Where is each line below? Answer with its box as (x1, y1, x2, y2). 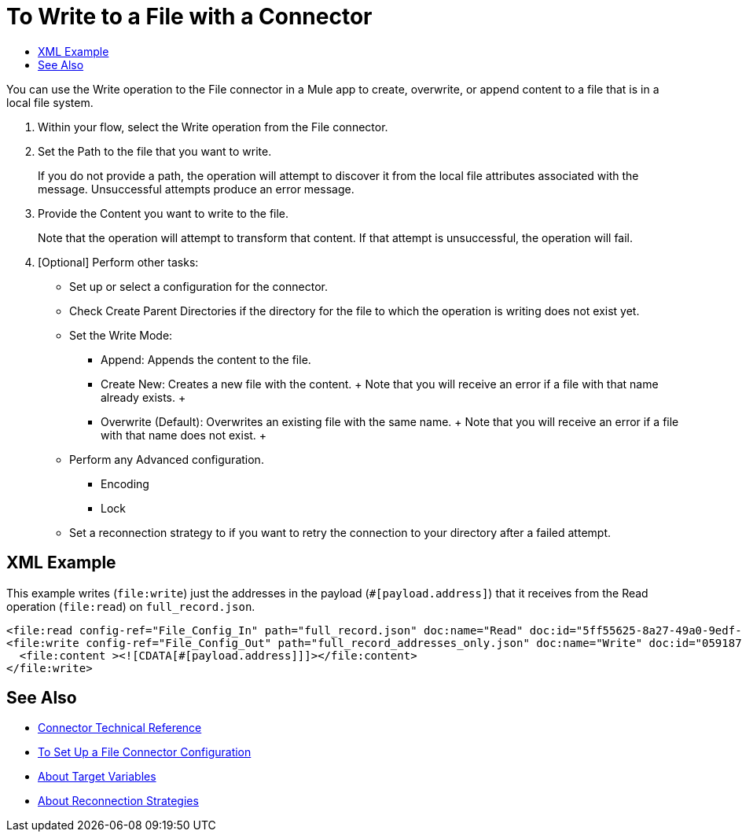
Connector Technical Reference (38, 721, 202, 735)
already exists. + (101, 390, 186, 404)
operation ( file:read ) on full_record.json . (6, 599, 255, 613)
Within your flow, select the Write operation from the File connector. (38, 119, 388, 134)
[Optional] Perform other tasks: (38, 255, 199, 269)
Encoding (101, 476, 149, 491)
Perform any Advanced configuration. (69, 452, 264, 466)
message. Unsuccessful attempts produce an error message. (38, 182, 354, 196)
